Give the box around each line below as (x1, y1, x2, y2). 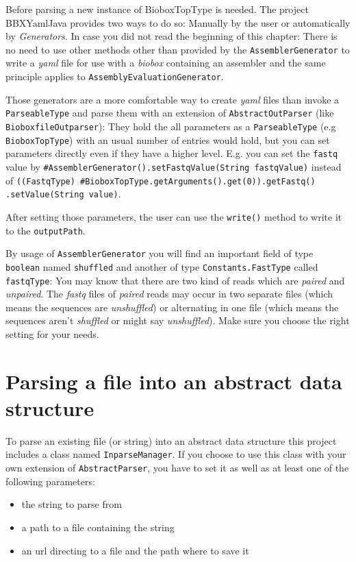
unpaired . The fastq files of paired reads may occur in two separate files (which (5, 286, 333, 301)
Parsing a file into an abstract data (5, 367, 342, 395)
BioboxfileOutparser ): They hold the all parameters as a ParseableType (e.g (5, 119, 336, 133)
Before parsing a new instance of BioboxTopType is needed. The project (5, 2, 309, 16)
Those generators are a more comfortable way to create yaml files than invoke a (5, 92, 340, 106)
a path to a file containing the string (21, 520, 175, 534)
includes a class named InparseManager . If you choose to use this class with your (5, 447, 346, 461)
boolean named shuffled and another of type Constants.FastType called (5, 259, 318, 273)
